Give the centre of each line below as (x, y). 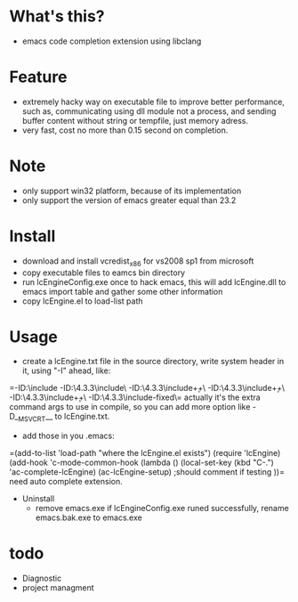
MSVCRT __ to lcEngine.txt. (64, 418)
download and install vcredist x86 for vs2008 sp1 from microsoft (138, 262)
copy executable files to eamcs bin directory (103, 273)
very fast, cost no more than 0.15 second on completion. (125, 130)
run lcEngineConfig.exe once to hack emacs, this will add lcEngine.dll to (154, 281)
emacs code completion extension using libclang (112, 41)
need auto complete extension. (66, 482)
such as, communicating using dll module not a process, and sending (149, 111)
